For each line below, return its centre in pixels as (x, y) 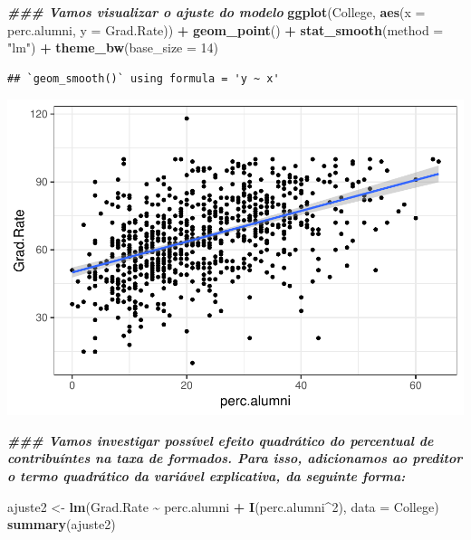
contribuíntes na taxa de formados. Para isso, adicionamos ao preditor (235, 458)
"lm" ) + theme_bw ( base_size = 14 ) (113, 47)
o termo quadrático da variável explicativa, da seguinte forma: (207, 476)
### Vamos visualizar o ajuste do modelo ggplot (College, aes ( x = (216, 12)
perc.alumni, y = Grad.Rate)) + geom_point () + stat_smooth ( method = (226, 29)
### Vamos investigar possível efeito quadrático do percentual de (221, 440)
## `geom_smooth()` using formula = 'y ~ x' (144, 78)
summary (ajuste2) (62, 524)
